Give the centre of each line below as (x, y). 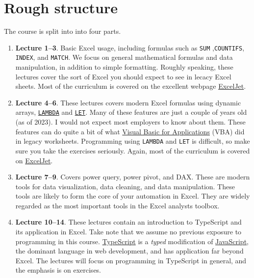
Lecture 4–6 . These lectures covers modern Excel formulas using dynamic (128, 102)
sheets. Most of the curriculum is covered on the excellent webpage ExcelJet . (131, 86)
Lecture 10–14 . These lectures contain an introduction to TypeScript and (128, 222)
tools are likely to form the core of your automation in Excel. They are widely (133, 196)
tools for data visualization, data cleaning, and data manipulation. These (125, 186)
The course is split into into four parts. (63, 31)
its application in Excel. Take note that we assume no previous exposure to (128, 232)
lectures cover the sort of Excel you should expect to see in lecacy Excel (123, 76)
